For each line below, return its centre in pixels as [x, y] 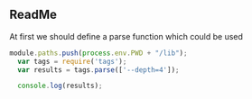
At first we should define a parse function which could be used [126, 36]
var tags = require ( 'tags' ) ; [72, 61]
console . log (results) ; [60, 86]
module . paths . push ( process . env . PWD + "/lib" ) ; [98, 53]
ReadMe [33, 15]
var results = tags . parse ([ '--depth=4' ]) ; [98, 70]
